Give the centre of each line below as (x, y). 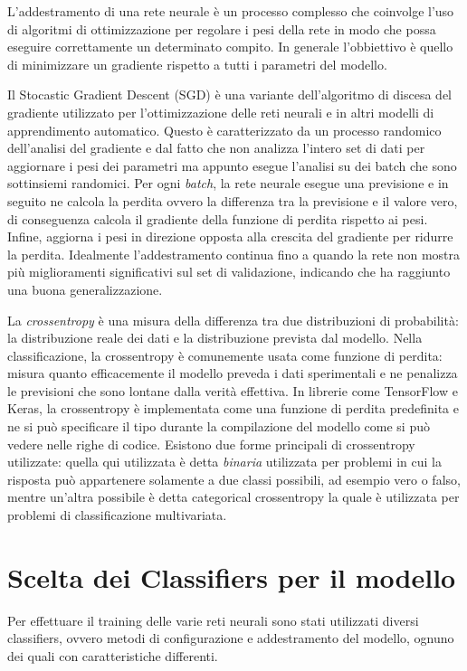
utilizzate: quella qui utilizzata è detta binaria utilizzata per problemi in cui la (224, 462)
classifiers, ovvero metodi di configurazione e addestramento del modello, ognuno (231, 638)
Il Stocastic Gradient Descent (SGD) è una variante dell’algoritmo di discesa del (229, 95)
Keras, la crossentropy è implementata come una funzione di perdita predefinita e (233, 408)
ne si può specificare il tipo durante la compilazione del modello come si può (219, 426)
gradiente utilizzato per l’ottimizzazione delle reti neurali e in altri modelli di (221, 112)
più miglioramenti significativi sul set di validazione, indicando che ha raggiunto (229, 272)
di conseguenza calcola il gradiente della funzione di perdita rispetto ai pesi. (218, 218)
